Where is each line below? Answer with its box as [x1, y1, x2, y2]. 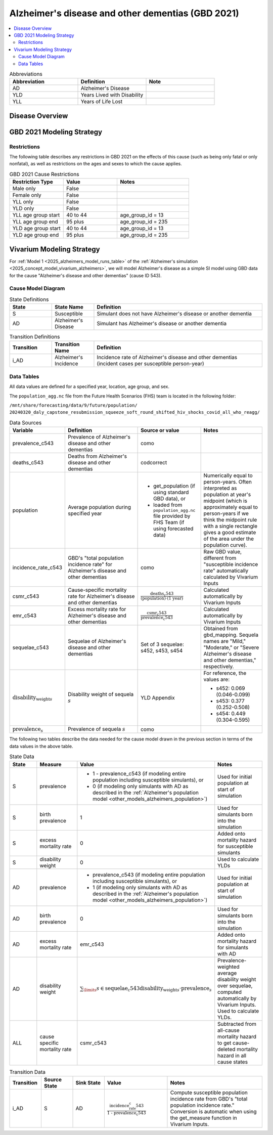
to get [217, 1039, 232, 1046]
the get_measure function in [170, 1114, 237, 1121]
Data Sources [9, 419, 42, 426]
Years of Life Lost [80, 98, 123, 105]
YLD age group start [12, 225, 61, 232]
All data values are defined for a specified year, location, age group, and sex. [9, 383, 169, 389]
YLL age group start [12, 211, 60, 219]
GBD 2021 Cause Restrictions [9, 171, 79, 178]
